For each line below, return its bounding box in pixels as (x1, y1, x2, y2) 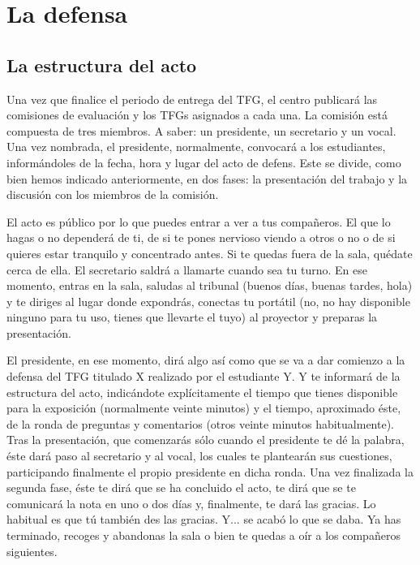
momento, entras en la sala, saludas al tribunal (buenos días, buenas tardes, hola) (6, 277, 413, 294)
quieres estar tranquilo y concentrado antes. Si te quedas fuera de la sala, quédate (6, 244, 413, 261)
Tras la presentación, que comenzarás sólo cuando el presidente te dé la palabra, (6, 431, 405, 448)
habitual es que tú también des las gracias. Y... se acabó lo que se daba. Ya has (6, 511, 401, 528)
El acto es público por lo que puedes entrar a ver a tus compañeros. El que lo (6, 213, 391, 230)
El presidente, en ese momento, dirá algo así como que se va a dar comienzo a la (6, 352, 405, 369)
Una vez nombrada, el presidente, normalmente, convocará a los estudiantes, (6, 138, 386, 155)
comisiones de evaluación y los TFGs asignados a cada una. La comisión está (6, 106, 388, 123)
